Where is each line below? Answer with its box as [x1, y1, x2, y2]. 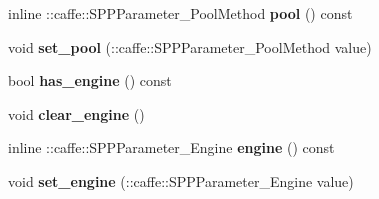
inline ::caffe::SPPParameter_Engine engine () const [8, 137, 335, 158]
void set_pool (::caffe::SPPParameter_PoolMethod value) [8, 36, 372, 57]
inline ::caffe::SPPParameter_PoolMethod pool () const [8, 3, 353, 23]
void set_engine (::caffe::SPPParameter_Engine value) [8, 170, 354, 191]
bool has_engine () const [8, 70, 172, 91]
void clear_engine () [8, 103, 145, 124]
